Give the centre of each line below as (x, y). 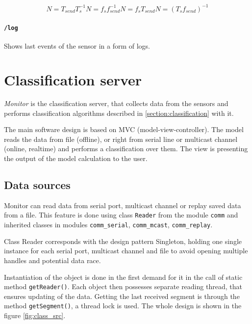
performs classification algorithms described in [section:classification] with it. (119, 113)
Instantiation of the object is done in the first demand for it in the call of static (123, 277)
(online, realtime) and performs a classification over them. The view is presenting (126, 148)
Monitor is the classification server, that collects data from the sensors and (116, 103)
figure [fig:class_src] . (35, 315)
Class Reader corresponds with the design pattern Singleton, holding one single (123, 241)
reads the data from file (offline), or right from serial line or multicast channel (121, 139)
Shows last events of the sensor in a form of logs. (77, 46)
